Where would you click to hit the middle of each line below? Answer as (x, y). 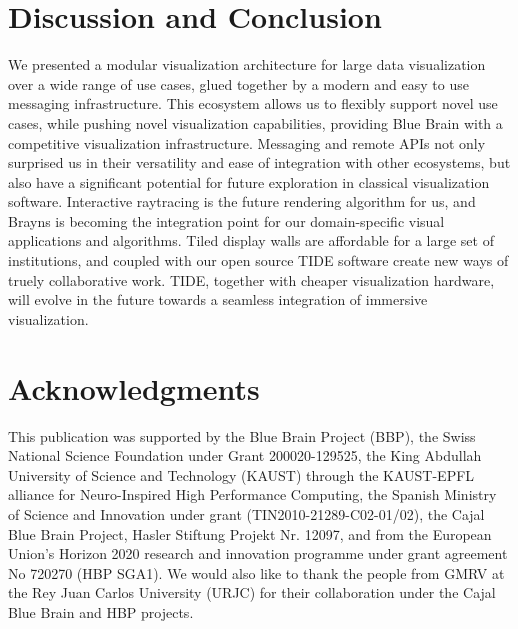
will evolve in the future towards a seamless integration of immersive (218, 299)
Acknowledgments (134, 387)
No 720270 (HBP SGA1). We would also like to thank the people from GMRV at (256, 572)
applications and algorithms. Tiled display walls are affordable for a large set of (251, 240)
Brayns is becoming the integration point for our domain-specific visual (226, 220)
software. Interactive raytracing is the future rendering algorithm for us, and (242, 201)
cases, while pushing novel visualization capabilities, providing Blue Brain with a (255, 122)
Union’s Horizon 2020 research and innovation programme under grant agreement (258, 553)
